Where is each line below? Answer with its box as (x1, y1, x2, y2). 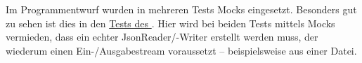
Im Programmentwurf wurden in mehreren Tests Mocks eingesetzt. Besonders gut (6, 2, 357, 16)
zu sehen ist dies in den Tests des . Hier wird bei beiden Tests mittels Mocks (6, 15, 335, 30)
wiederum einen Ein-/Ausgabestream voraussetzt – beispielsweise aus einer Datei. (6, 43, 357, 57)
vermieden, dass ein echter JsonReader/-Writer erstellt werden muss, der (6, 29, 318, 44)
